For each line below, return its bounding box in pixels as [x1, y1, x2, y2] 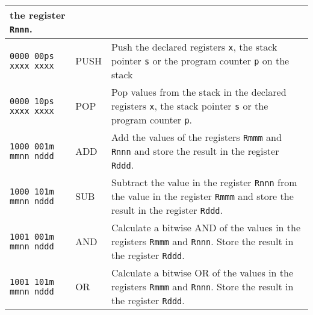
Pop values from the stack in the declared [111, 85, 287, 99]
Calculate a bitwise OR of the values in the [111, 266, 294, 279]
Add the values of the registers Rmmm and [111, 130, 282, 144]
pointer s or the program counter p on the [111, 54, 290, 67]
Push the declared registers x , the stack [111, 40, 277, 54]
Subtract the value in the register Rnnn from [111, 175, 297, 189]
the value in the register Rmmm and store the [111, 189, 294, 203]
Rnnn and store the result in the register [111, 144, 279, 158]
